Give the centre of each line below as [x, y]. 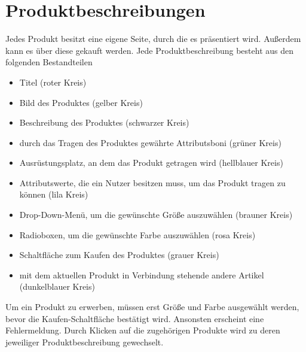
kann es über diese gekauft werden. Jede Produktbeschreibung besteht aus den [150, 50]
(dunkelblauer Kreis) [57, 286]
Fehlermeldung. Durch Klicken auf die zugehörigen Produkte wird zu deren [143, 330]
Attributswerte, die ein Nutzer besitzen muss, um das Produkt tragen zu [152, 182]
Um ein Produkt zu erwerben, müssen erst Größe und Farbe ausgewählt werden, [152, 307]
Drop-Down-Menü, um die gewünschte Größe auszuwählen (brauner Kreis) [156, 215]
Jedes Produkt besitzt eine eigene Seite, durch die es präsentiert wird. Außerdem [153, 39]
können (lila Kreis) [54, 194]
